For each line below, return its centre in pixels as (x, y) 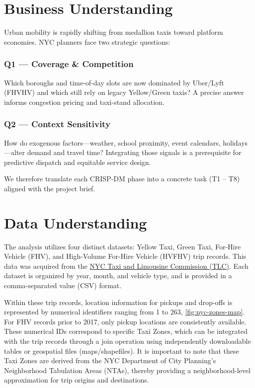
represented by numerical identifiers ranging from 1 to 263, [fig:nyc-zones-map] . (125, 312)
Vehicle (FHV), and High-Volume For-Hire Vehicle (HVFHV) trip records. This (125, 256)
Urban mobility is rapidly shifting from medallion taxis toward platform (114, 32)
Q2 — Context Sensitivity (57, 124)
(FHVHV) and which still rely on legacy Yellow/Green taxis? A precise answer (124, 92)
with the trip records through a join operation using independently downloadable (127, 341)
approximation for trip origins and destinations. (77, 380)
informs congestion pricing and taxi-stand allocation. (84, 102)
